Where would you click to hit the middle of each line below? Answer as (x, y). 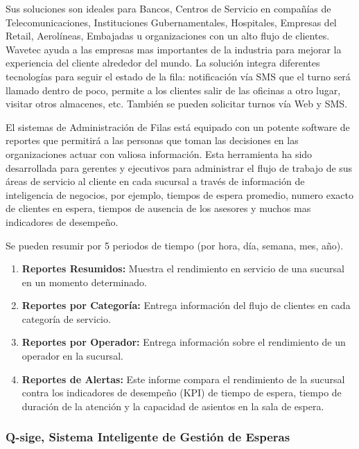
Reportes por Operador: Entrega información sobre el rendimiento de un (184, 342)
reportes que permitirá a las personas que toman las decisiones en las (152, 140)
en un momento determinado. (84, 282)
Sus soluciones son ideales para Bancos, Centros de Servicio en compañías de (168, 8)
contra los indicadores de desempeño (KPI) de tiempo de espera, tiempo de (182, 393)
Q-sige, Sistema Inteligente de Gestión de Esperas (148, 437)
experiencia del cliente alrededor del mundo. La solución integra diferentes (163, 63)
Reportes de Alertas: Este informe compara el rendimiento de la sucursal (183, 379)
